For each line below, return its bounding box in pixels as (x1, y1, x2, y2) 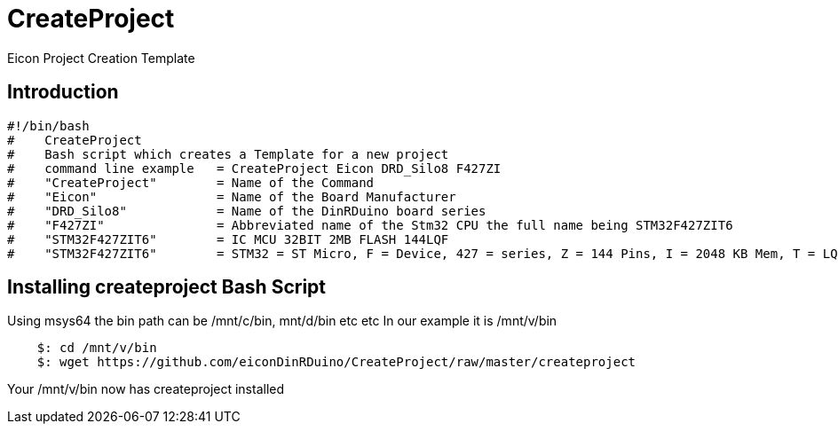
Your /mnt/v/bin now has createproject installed (7, 381, 285, 397)
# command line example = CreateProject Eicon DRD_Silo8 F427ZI (7, 161, 502, 176)
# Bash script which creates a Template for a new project (7, 146, 449, 161)
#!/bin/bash (7, 118, 90, 133)
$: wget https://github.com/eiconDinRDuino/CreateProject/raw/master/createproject (36, 355, 636, 370)
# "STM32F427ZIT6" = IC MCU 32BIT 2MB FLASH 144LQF (7, 231, 449, 247)
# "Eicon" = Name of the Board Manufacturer (7, 189, 456, 204)
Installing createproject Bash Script (7, 276, 327, 299)
